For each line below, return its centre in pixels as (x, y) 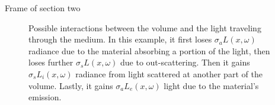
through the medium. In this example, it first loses (120, 39)
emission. (45, 97)
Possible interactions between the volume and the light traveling (145, 27)
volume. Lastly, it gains (71, 85)
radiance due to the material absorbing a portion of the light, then (149, 50)
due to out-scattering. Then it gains (185, 62)
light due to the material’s (211, 85)
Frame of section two (43, 8)
